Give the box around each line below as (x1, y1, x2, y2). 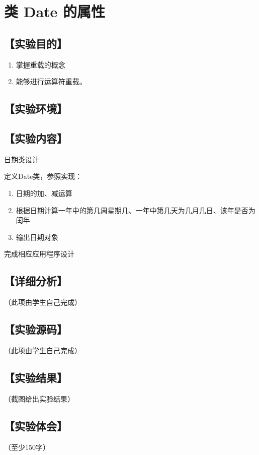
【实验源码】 (4, 321, 67, 337)
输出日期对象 (16, 231, 58, 242)
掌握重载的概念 (16, 59, 65, 70)
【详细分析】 (4, 273, 67, 289)
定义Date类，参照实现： (4, 171, 82, 181)
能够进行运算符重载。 (16, 76, 87, 87)
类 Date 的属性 (4, 1, 106, 22)
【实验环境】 (4, 101, 67, 116)
